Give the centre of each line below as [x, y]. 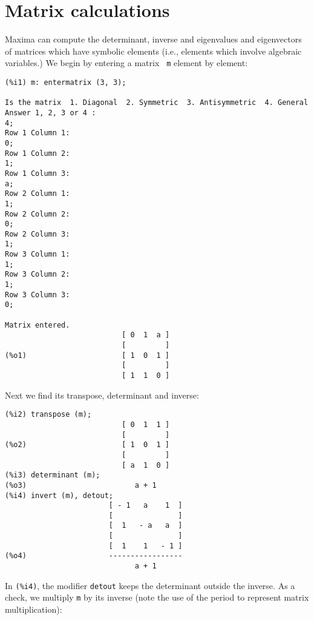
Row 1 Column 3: [38, 173]
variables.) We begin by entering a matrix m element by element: [126, 63]
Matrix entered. [38, 325]
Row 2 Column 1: [38, 194]
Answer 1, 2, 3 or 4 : [51, 113]
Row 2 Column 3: [38, 234]
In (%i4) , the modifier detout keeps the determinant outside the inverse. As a [150, 585]
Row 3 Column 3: [38, 295]
